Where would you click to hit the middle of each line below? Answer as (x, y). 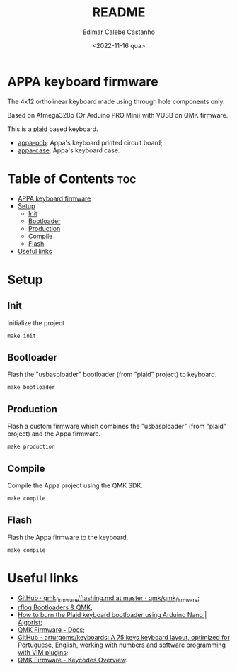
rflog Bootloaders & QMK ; (55, 607)
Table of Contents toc (72, 179)
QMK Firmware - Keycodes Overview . (73, 660)
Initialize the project (36, 322)
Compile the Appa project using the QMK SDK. (75, 485)
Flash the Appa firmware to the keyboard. (68, 537)
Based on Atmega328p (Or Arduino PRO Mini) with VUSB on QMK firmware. (118, 115)
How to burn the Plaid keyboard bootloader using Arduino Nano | (112, 614)
